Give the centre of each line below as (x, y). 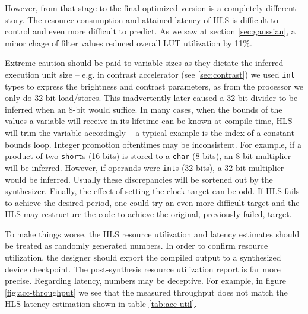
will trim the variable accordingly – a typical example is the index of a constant (150, 132)
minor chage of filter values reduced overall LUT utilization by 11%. (128, 42)
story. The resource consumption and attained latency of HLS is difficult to (142, 19)
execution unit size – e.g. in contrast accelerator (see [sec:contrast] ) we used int (150, 74)
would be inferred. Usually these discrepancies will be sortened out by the (139, 179)
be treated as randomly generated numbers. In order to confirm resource (136, 245)
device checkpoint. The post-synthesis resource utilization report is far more (143, 269)
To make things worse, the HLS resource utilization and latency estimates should (152, 234)
